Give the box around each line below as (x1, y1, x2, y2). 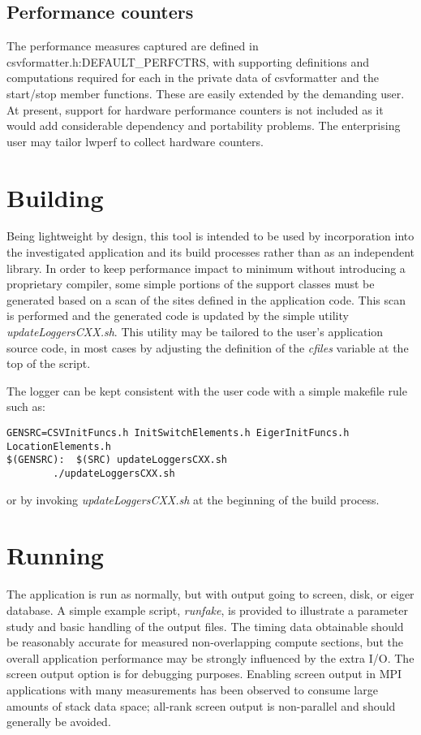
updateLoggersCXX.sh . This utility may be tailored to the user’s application (6, 323, 384, 340)
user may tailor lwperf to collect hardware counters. (6, 132, 264, 149)
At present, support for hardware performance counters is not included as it (6, 101, 384, 118)
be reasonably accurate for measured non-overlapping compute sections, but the (6, 633, 403, 651)
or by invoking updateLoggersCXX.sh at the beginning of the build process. (6, 491, 380, 508)
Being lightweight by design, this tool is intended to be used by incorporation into (6, 227, 415, 244)
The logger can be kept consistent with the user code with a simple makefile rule (6, 382, 407, 399)
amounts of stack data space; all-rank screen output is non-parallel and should (6, 697, 396, 714)
